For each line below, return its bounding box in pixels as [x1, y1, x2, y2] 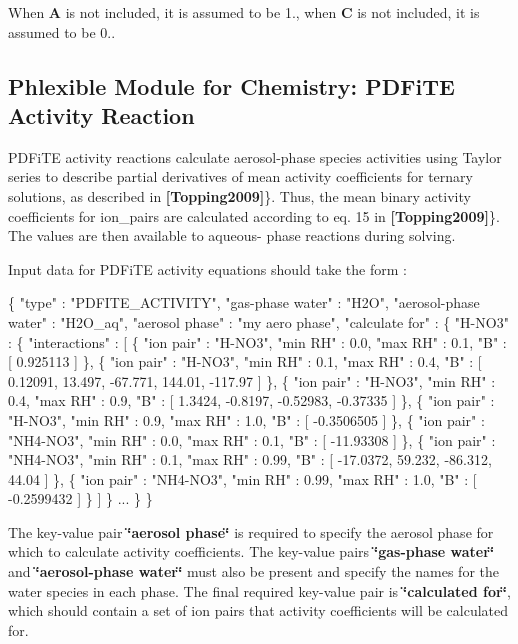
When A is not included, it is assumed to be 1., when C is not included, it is [8, 2, 480, 22]
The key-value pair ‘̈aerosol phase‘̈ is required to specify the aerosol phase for [8, 521, 494, 542]
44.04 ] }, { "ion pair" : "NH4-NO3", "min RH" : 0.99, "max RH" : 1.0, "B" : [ [8, 468, 477, 489]
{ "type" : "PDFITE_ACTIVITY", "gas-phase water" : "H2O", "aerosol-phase [8, 292, 480, 313]
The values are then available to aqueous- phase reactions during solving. [8, 225, 456, 246]
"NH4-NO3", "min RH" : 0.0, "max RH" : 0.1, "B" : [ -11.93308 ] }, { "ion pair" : [8, 429, 496, 450]
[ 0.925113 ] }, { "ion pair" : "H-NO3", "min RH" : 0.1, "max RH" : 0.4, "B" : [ [8, 351, 482, 372]
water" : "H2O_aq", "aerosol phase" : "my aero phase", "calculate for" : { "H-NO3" [8, 311, 509, 332]
